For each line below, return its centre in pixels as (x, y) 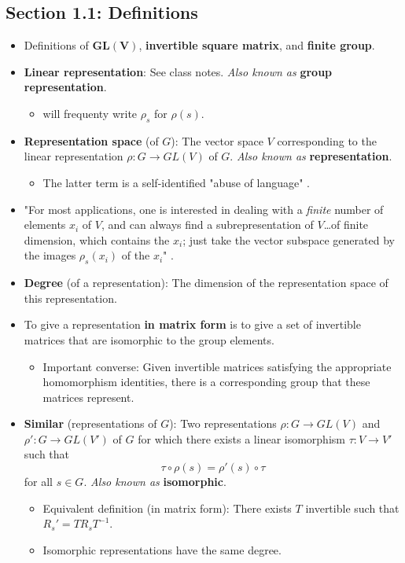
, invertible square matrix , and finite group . (257, 45)
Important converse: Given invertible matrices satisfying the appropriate (217, 366)
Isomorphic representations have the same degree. (162, 549)
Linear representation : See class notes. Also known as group (178, 71)
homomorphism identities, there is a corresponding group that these (206, 382)
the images (50, 255)
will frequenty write (90, 113)
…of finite (346, 224)
